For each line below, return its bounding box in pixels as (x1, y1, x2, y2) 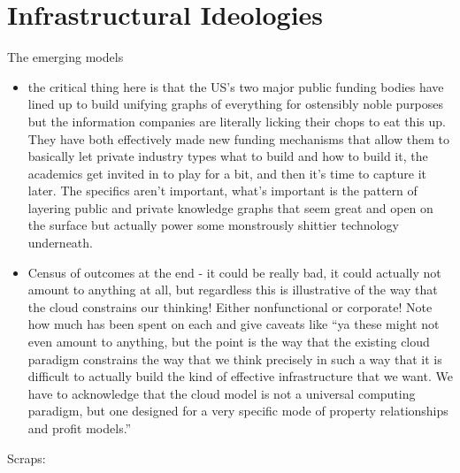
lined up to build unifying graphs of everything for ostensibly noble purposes (27, 95, 444, 113)
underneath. (27, 233, 93, 252)
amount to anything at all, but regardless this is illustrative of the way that (27, 280, 438, 299)
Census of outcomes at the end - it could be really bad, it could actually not (27, 263, 441, 281)
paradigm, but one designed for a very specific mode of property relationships (27, 401, 448, 420)
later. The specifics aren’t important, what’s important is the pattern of (27, 181, 418, 200)
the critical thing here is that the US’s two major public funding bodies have (27, 77, 444, 95)
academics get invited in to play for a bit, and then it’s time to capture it (27, 164, 426, 182)
